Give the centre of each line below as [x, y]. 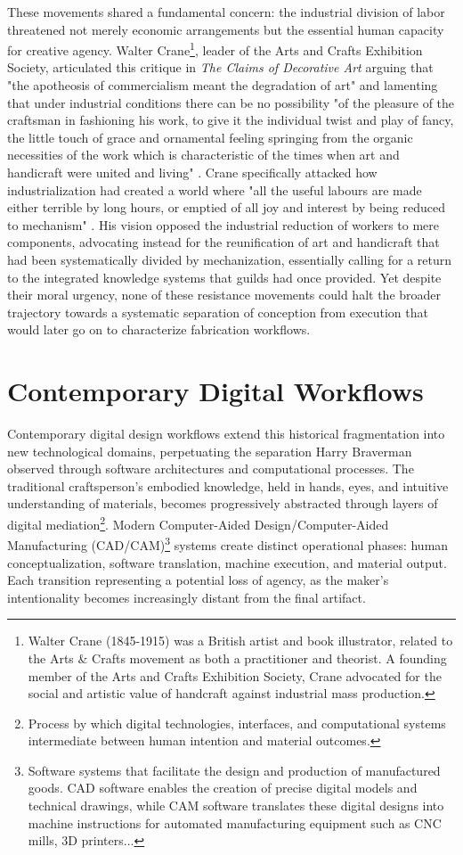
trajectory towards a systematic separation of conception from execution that [218, 312]
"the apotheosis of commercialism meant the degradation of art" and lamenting [223, 85]
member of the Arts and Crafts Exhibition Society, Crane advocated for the [235, 675]
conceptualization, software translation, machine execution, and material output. [227, 562]
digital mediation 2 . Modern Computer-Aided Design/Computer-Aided [198, 523]
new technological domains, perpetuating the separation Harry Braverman [210, 451]
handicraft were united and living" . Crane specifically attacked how [192, 172]
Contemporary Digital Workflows [215, 391]
